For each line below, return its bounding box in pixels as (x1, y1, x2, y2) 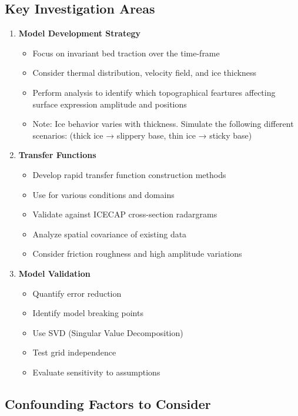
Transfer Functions (18, 149, 96, 161)
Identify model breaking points (32, 307, 143, 319)
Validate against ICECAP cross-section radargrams (32, 208, 217, 220)
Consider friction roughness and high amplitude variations (32, 247, 242, 260)
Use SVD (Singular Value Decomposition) (32, 326, 183, 338)
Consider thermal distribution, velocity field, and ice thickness (32, 66, 256, 79)
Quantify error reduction (32, 287, 122, 299)
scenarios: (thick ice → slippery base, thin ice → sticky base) (32, 129, 252, 141)
